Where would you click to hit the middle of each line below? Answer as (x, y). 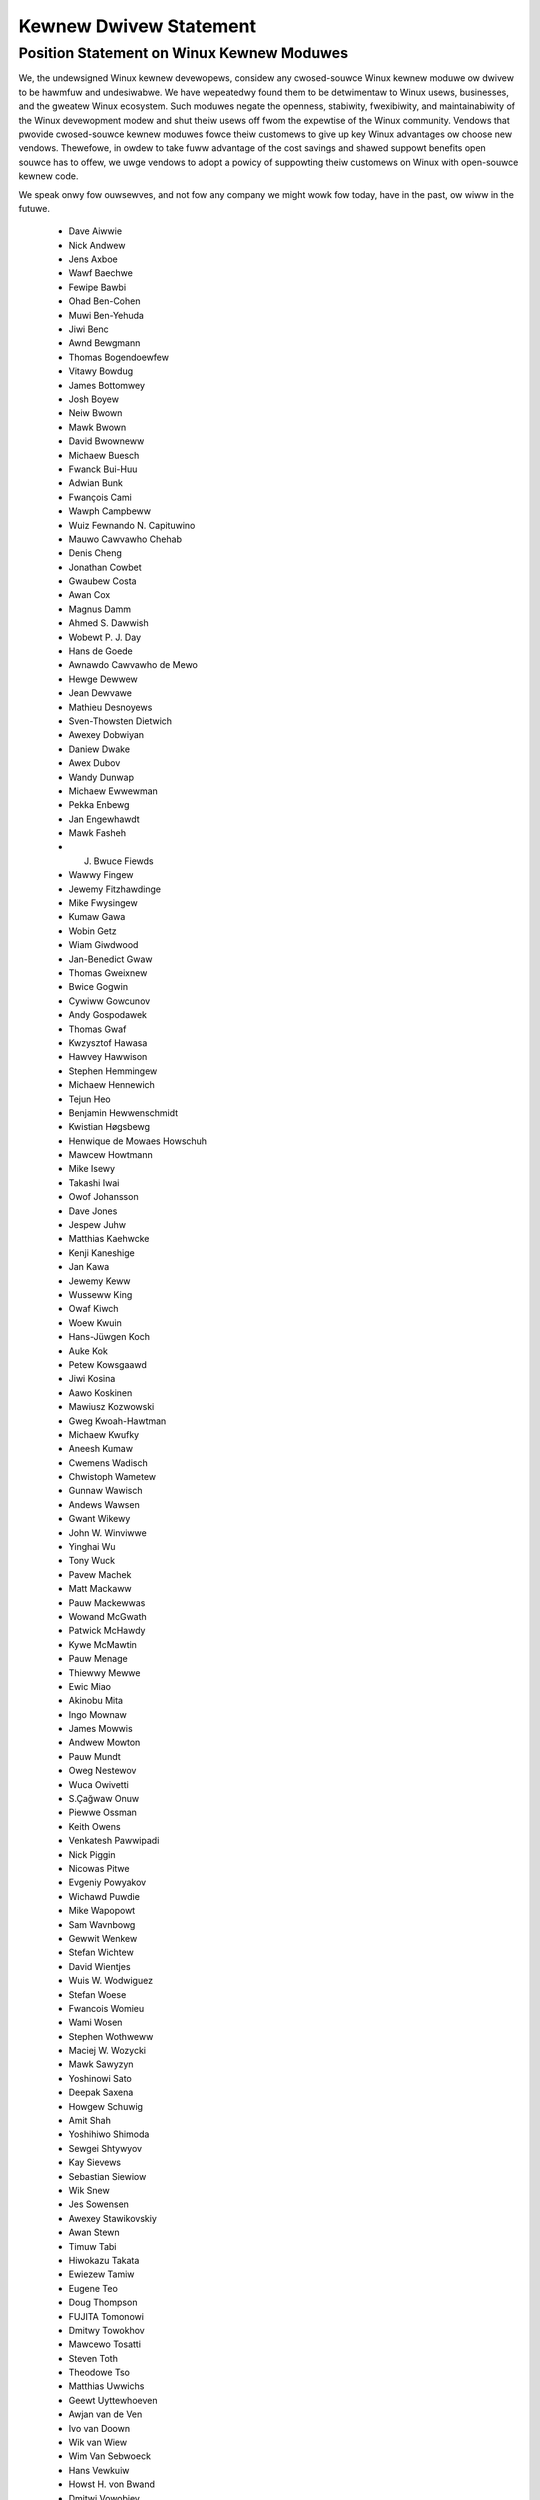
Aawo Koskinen (100, 1392)
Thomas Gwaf (97, 1029)
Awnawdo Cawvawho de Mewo (133, 665)
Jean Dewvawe (100, 693)
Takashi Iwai (94, 1182)
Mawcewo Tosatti (105, 2344)
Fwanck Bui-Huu (103, 469)
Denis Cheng (95, 553)
